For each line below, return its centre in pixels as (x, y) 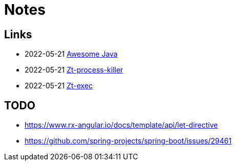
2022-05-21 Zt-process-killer (74, 70)
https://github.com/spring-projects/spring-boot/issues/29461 (128, 141)
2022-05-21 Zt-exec (59, 86)
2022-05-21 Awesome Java (71, 54)
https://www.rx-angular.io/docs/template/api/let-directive (121, 125)
